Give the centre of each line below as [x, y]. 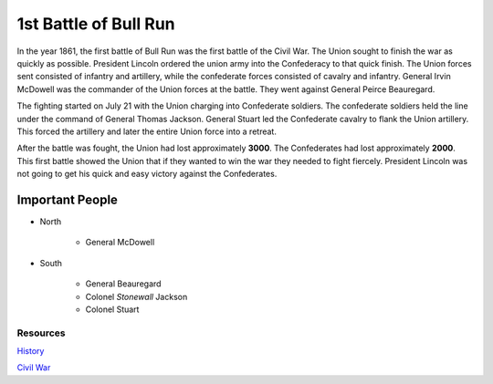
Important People [68, 199]
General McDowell [120, 243]
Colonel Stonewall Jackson [136, 296]
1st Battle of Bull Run [96, 24]
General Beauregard [123, 284]
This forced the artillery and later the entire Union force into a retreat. [147, 131]
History [31, 351]
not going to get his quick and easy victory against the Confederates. [147, 174]
